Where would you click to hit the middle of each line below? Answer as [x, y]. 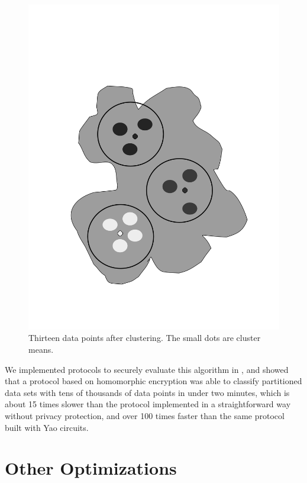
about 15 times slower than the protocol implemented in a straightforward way [148, 404]
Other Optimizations [91, 468]
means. [41, 350]
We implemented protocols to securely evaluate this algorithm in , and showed [147, 369]
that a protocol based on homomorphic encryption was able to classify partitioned [153, 381]
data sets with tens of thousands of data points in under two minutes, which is [147, 392]
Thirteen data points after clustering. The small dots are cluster [145, 338]
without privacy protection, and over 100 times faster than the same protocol [145, 416]
